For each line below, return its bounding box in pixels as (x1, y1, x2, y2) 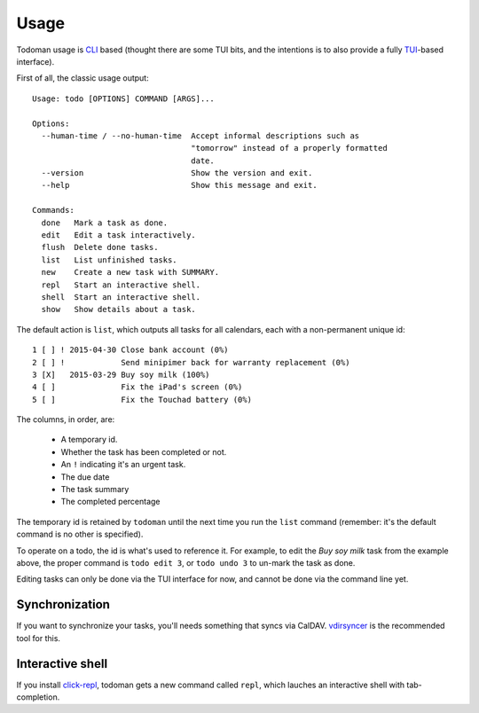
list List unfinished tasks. (41, 255, 177, 265)
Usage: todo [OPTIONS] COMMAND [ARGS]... (32, 93, 215, 104)
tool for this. (16, 632, 61, 643)
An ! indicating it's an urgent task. (60, 459, 186, 470)
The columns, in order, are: (16, 414, 115, 425)
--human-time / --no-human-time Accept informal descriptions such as (41, 130, 360, 141)
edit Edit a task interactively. (41, 231, 197, 240)
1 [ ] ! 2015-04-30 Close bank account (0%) (32, 345, 230, 355)
